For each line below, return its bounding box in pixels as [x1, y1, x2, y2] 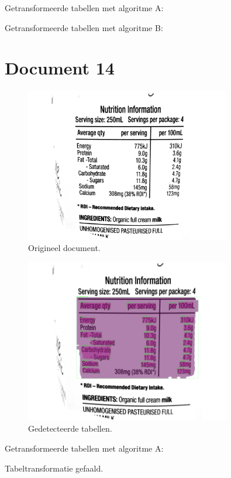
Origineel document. [28, 242, 101, 254]
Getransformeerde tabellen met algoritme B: [5, 21, 163, 33]
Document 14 [5, 56, 115, 80]
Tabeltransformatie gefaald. [5, 462, 104, 474]
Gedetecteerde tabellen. [28, 422, 112, 435]
